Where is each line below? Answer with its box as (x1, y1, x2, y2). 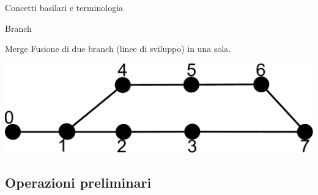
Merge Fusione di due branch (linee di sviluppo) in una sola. (5, 42, 231, 55)
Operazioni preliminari (5, 172, 152, 191)
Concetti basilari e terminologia (5, 1, 124, 13)
